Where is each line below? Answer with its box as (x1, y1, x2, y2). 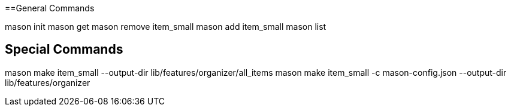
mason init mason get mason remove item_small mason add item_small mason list (5, 21, 326, 32)
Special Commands (5, 42, 123, 57)
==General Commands (5, 3, 95, 13)
